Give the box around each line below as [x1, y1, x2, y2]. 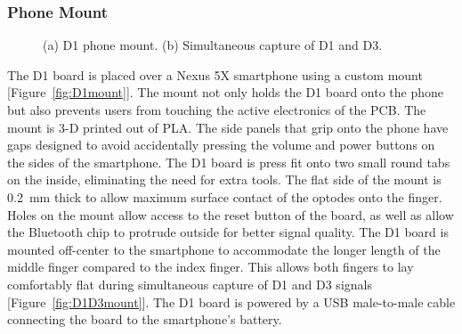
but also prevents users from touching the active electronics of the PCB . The [7, 101, 426, 118]
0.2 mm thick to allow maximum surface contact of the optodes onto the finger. [7, 187, 442, 206]
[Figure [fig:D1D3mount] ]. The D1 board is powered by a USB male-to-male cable [7, 292, 456, 311]
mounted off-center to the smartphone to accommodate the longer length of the [7, 240, 441, 258]
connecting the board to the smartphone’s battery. [7, 310, 282, 329]
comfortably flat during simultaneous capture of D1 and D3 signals [7, 274, 372, 293]
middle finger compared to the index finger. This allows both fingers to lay [7, 257, 414, 276]
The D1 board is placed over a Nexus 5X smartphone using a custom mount [7, 65, 423, 84]
